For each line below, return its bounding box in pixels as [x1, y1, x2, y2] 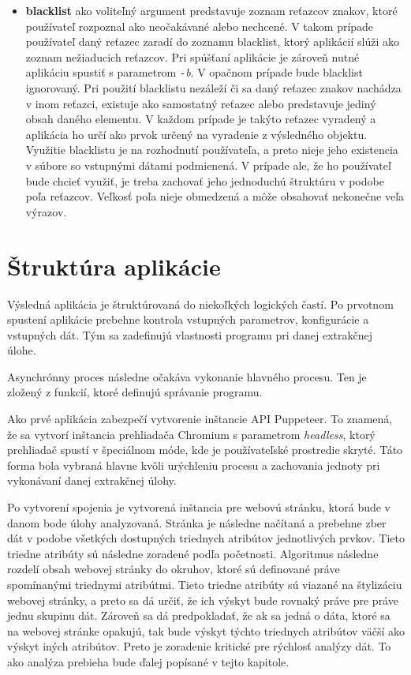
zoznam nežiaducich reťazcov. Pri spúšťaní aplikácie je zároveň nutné [25, 48, 360, 65]
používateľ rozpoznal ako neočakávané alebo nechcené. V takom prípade [25, 17, 374, 34]
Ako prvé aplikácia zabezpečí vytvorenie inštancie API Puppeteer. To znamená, [7, 411, 393, 427]
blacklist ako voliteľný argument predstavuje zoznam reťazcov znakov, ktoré [25, 2, 398, 18]
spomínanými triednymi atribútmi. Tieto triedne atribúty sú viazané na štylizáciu [7, 576, 402, 592]
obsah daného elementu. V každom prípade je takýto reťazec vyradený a [25, 111, 376, 127]
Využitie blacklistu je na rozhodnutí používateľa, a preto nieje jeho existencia [25, 141, 398, 158]
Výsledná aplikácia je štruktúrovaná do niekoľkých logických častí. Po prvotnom [7, 295, 394, 312]
